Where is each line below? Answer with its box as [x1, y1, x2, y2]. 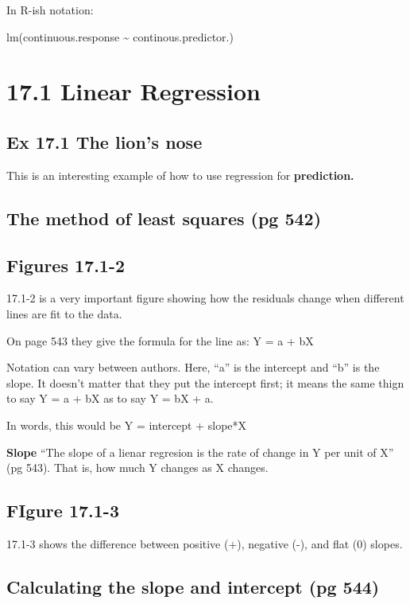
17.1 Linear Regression [6, 75, 261, 107]
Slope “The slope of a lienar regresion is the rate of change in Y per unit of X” [6, 443, 394, 460]
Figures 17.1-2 [6, 252, 126, 277]
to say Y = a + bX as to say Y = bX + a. [6, 390, 214, 407]
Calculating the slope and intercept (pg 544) [6, 574, 380, 598]
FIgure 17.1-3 [6, 498, 119, 523]
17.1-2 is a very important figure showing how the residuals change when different [6, 290, 404, 306]
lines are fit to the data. [6, 305, 122, 321]
